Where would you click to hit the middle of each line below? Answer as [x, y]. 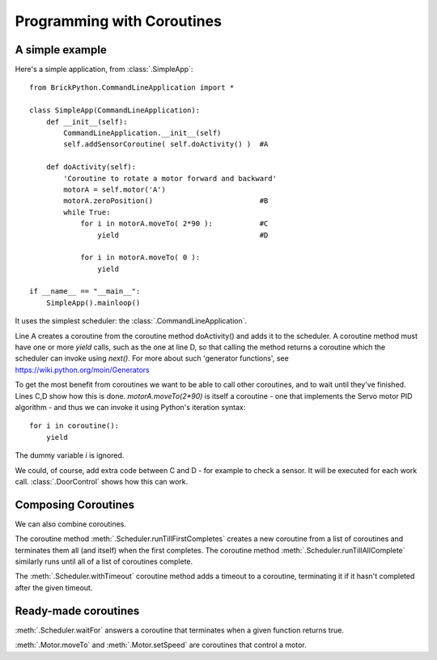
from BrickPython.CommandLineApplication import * [132, 88]
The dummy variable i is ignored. [70, 455]
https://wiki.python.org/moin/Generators [82, 370]
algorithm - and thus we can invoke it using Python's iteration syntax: [130, 407]
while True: [87, 212]
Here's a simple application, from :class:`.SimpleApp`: [104, 70]
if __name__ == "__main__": [85, 292]
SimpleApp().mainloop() [93, 302]
